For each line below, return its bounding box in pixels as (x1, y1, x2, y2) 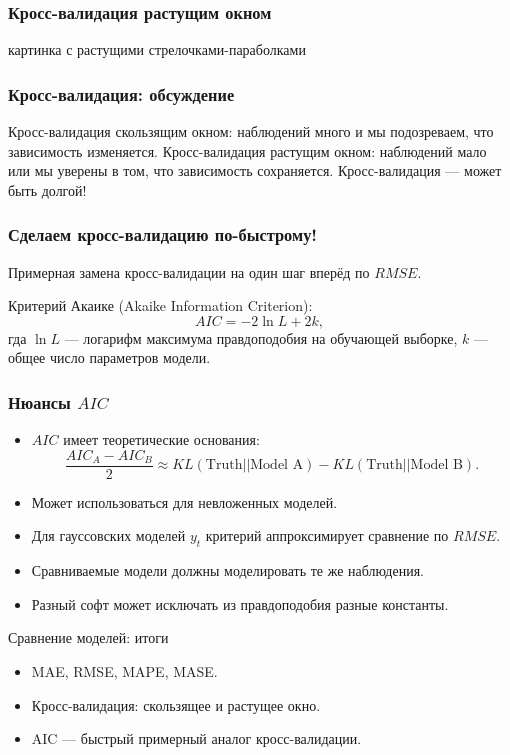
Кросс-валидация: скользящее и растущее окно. (31, 694, 321, 715)
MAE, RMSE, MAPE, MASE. (31, 661, 218, 682)
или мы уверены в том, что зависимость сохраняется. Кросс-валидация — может (8, 160, 502, 181)
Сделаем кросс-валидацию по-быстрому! (8, 222, 318, 247)
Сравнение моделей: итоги (8, 627, 169, 648)
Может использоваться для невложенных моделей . (31, 491, 338, 512)
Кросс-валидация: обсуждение (8, 81, 235, 106)
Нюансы (8, 389, 71, 414)
